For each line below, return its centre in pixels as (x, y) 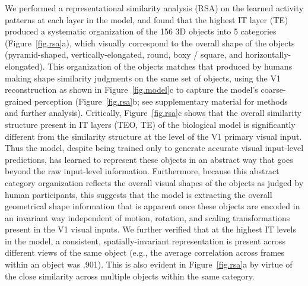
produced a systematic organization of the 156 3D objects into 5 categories (141, 31)
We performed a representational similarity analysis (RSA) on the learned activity (154, 8)
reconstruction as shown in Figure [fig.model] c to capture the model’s (131, 89)
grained (18, 101)
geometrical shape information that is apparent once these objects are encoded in (153, 206)
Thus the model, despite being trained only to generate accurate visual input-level (154, 148)
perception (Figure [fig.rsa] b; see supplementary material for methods (161, 101)
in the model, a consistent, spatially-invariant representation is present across (145, 241)
